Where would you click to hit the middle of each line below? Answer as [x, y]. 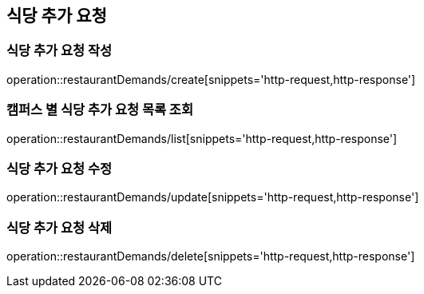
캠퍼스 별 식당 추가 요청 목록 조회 [100, 110]
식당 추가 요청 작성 [59, 51]
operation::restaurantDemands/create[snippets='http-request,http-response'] [211, 79]
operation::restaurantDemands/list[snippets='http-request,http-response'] [202, 138]
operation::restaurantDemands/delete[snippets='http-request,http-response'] [211, 256]
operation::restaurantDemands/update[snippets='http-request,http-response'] [213, 197]
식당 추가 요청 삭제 [59, 227]
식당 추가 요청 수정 [59, 168]
